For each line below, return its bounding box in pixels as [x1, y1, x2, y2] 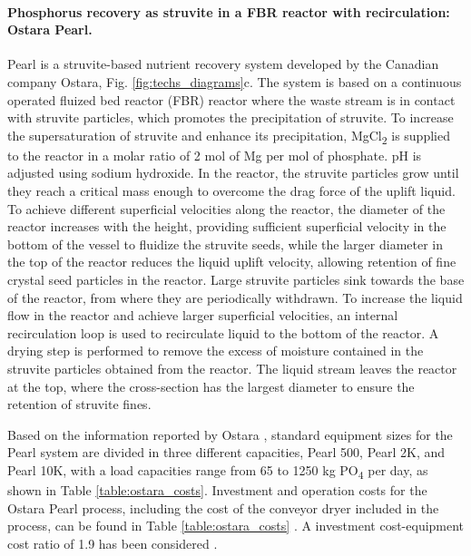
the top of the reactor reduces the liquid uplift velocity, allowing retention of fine [7, 252, 456, 271]
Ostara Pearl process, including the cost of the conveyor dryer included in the [7, 498, 439, 517]
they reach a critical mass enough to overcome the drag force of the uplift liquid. [7, 181, 456, 200]
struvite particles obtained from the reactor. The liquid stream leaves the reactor [7, 359, 457, 378]
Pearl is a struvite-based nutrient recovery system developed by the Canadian [7, 54, 439, 73]
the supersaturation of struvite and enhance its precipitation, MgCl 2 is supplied [7, 125, 450, 147]
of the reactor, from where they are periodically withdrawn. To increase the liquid [7, 288, 463, 307]
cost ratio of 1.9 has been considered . [7, 533, 218, 552]
